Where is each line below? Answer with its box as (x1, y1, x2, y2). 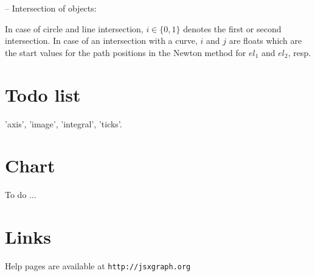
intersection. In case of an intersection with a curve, (5, 34, 198, 47)
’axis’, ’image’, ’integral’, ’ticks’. (5, 117, 122, 130)
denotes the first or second (183, 22, 282, 35)
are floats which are (229, 34, 302, 47)
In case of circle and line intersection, (5, 22, 144, 35)
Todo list (5, 82, 81, 107)
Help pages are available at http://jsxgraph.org (5, 259, 191, 272)
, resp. (288, 46, 311, 58)
